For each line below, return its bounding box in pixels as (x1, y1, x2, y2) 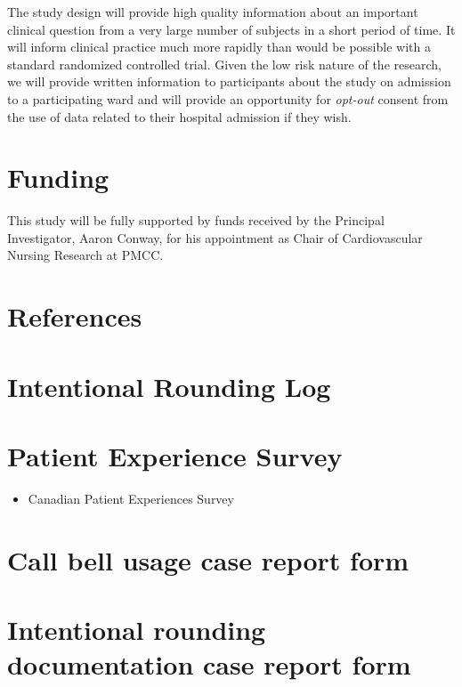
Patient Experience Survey (7, 438, 343, 473)
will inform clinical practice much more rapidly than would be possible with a (7, 37, 431, 56)
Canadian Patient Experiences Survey (28, 489, 234, 507)
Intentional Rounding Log (7, 368, 331, 404)
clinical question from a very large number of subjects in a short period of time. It (7, 20, 456, 38)
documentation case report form (7, 646, 411, 683)
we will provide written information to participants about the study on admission (7, 72, 451, 91)
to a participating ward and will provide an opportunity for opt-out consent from (7, 89, 449, 108)
